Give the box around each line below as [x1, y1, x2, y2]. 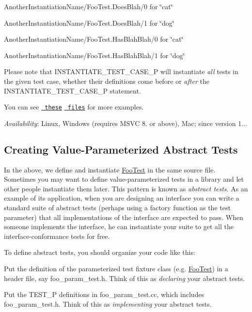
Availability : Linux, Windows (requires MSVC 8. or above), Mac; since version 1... [4, 118, 247, 128]
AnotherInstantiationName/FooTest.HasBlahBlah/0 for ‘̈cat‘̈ [4, 34, 184, 44]
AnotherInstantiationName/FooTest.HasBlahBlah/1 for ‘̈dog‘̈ [4, 50, 185, 60]
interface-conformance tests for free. [4, 231, 110, 241]
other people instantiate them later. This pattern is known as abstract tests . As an [4, 183, 248, 193]
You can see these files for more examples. [4, 102, 144, 112]
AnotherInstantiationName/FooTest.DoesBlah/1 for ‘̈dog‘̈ [4, 17, 174, 28]
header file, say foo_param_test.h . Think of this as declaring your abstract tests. [4, 273, 245, 283]
